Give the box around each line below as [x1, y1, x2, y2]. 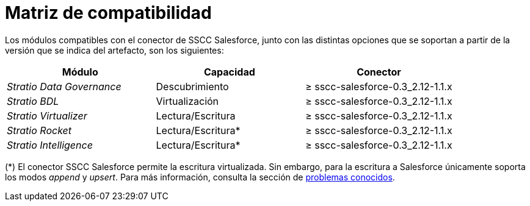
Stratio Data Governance [7, 80, 122, 93]
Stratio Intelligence [7, 138, 93, 151]
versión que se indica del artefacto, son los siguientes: [5, 44, 224, 55]
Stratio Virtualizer [7, 109, 87, 122]
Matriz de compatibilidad [5, 2, 212, 23]
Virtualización [156, 94, 219, 107]
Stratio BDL [7, 94, 59, 107]
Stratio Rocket [7, 124, 72, 137]
